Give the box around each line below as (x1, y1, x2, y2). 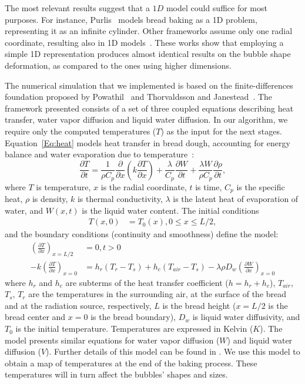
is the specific (236, 180, 285, 193)
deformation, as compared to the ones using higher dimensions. (5, 59, 232, 71)
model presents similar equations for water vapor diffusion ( (5, 334, 220, 346)
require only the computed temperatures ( (5, 124, 156, 137)
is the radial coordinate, (100, 180, 187, 193)
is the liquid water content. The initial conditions (82, 204, 259, 216)
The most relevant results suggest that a (5, 2, 150, 14)
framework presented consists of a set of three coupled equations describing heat (5, 102, 294, 114)
